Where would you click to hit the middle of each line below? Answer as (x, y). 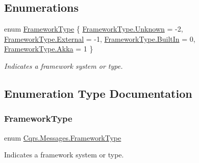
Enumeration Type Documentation (98, 93)
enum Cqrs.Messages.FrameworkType (63, 137)
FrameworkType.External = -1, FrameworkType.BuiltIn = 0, (100, 38)
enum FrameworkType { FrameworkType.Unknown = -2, (94, 29)
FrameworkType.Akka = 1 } (49, 49)
